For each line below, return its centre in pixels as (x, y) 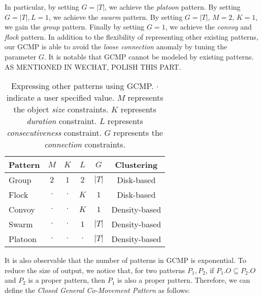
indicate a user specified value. (60, 98)
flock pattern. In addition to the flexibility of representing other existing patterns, (132, 36)
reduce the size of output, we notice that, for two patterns (95, 270)
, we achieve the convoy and (208, 27)
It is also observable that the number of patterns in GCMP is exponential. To (125, 260)
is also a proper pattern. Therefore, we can (184, 280)
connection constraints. (85, 144)
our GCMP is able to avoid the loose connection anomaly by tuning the (116, 47)
